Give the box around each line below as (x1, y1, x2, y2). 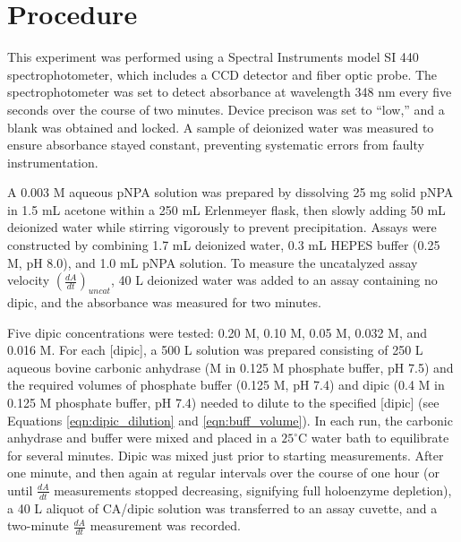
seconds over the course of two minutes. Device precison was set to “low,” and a (7, 99, 445, 118)
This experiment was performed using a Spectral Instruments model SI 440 (7, 47, 419, 66)
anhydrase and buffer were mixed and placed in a (7, 428, 277, 447)
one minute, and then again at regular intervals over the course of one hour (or (7, 463, 440, 482)
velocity (7, 271, 50, 289)
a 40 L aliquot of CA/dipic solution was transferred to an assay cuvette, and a (7, 498, 438, 517)
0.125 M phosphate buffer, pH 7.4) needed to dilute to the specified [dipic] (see (7, 393, 440, 412)
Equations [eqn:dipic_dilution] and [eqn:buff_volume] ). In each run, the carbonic (7, 410, 453, 429)
